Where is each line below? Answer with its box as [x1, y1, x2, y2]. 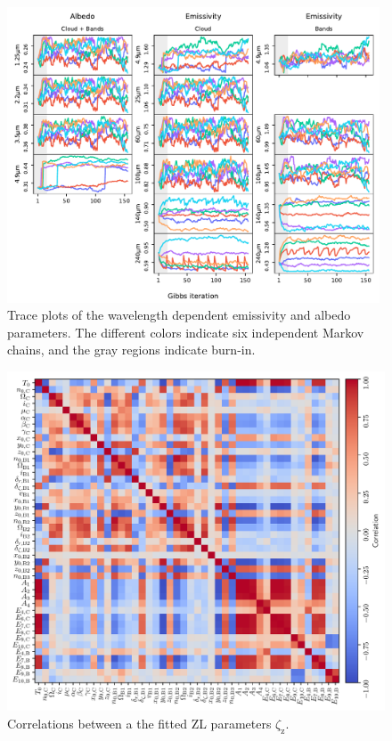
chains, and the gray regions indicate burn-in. [7, 340, 256, 359]
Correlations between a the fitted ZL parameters [7, 713, 272, 732]
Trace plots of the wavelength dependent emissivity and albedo [7, 305, 351, 324]
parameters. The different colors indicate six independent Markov [7, 322, 364, 341]
